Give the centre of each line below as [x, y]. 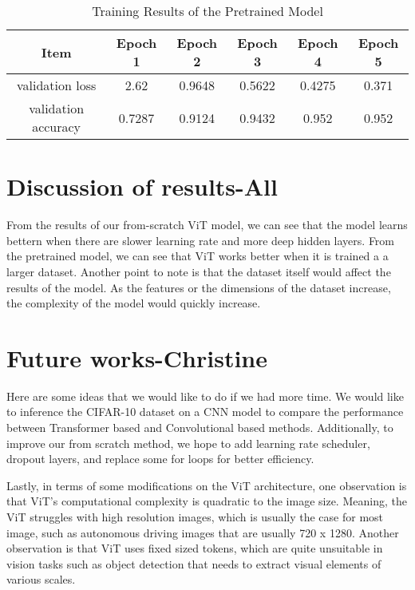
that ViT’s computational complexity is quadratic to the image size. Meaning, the [207, 501]
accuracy [57, 127]
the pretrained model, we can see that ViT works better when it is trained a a [198, 256]
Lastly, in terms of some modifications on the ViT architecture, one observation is [207, 485]
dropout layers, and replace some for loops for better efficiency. [160, 459]
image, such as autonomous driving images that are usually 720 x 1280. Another [203, 532]
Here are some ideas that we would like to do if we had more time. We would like [205, 396]
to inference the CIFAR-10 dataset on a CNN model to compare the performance [205, 412]
